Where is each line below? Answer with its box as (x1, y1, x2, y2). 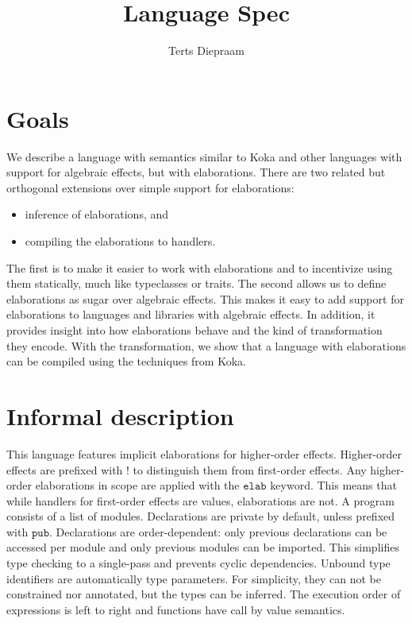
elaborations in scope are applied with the (35, 477, 240, 493)
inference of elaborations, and (25, 206, 169, 222)
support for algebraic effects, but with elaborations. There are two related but (6, 164, 386, 180)
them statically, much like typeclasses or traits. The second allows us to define (6, 275, 387, 292)
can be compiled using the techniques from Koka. (6, 353, 246, 370)
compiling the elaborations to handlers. (25, 233, 216, 250)
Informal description (6, 399, 234, 431)
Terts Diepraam (167, 42, 245, 59)
